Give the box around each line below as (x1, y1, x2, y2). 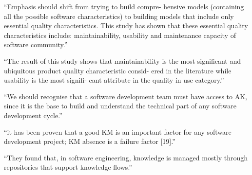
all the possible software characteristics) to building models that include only (4, 11, 234, 21)
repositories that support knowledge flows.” (4, 162, 132, 172)
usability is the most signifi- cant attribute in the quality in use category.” (4, 75, 224, 85)
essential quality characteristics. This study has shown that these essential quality (4, 20, 248, 31)
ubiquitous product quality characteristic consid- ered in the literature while (4, 65, 232, 75)
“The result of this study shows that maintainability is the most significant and (4, 55, 241, 66)
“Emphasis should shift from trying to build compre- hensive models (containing (4, 1, 244, 11)
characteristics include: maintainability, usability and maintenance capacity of (4, 30, 236, 40)
